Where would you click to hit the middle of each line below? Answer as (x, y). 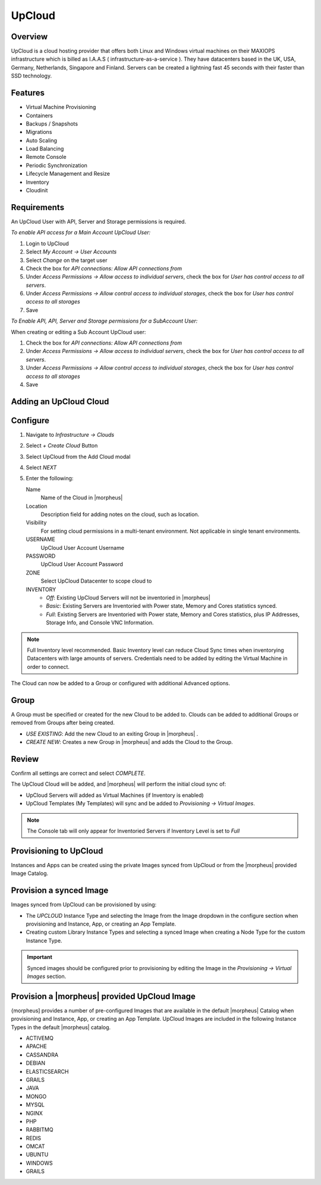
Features (28, 93)
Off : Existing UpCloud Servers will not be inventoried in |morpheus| (128, 598)
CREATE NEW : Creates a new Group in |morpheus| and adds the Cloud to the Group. (129, 742)
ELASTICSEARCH (47, 1071)
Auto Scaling (42, 140)
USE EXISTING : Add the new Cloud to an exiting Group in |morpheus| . (112, 734)
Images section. (47, 976)
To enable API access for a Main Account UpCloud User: (81, 233)
